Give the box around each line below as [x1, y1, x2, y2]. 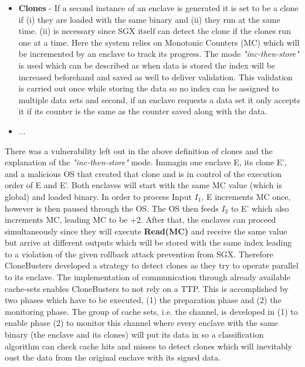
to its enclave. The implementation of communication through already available [5, 271, 290, 283]
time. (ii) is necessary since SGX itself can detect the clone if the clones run [18, 25, 291, 37]
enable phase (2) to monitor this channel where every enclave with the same [5, 317, 278, 329]
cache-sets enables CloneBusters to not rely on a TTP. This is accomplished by [5, 282, 289, 294]
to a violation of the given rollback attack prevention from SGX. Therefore [5, 247, 273, 260]
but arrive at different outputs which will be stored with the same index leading [5, 236, 292, 249]
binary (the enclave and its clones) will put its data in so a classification [5, 328, 264, 341]
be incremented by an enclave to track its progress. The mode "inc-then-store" [18, 47, 299, 60]
